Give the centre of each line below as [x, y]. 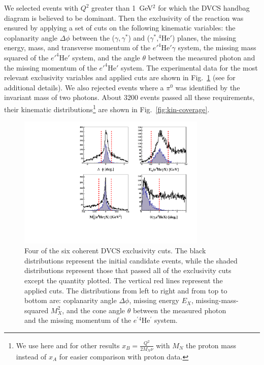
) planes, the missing [204, 37]
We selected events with [41, 8]
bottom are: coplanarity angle [71, 300]
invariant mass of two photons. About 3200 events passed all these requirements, [129, 97]
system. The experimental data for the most [189, 67]
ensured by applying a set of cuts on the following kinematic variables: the [120, 28]
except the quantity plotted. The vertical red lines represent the [124, 280]
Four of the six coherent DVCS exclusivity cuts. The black [115, 251]
